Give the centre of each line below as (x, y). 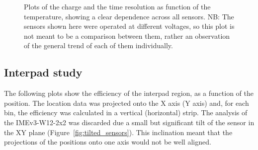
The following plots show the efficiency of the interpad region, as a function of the (129, 93)
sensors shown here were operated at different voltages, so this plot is (129, 26)
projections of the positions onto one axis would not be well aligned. (108, 142)
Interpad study (43, 72)
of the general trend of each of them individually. (98, 45)
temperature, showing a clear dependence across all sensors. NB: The (129, 16)
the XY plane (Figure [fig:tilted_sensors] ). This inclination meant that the (118, 132)
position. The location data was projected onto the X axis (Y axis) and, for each (127, 103)
